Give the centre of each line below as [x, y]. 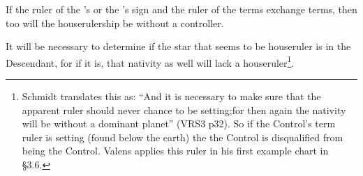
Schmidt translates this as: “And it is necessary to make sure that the [171, 96]
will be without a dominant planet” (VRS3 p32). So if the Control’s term [179, 123]
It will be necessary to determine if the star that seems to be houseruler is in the [178, 46]
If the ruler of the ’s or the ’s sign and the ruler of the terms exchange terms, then [181, 9]
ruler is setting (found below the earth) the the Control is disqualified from [183, 137]
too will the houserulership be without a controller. [115, 23]
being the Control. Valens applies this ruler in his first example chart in [175, 151]
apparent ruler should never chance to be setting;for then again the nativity [184, 110]
